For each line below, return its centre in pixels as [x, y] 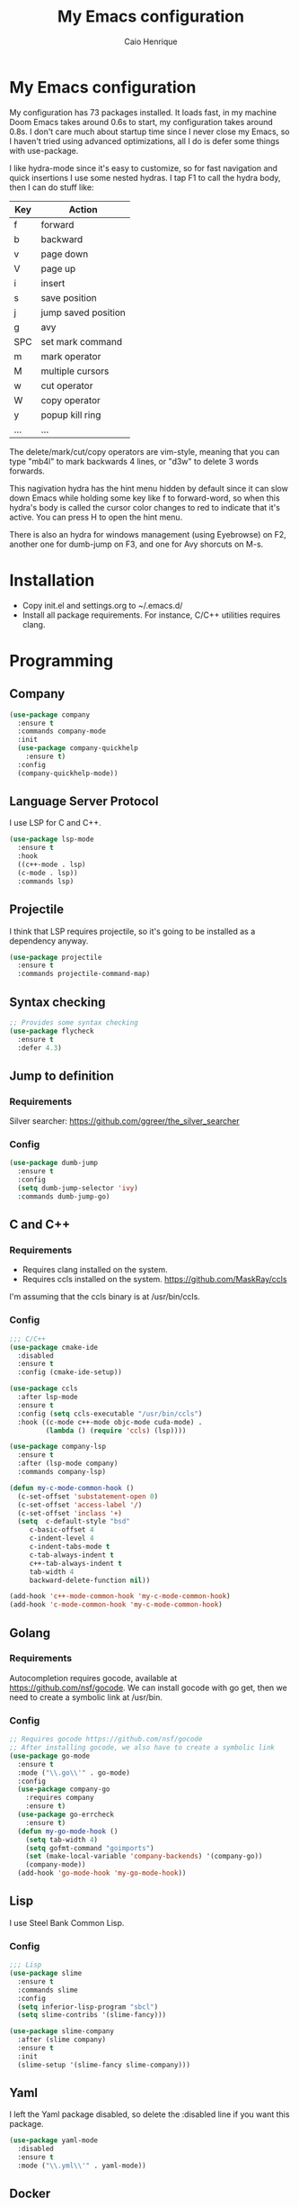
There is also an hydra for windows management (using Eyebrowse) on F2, [148, 534]
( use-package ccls [44, 1388]
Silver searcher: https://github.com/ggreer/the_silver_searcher [124, 1121]
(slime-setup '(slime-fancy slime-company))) [104, 2065]
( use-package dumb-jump [54, 1163]
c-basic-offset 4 [62, 1530]
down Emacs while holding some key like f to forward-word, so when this [145, 498]
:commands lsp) [46, 881]
